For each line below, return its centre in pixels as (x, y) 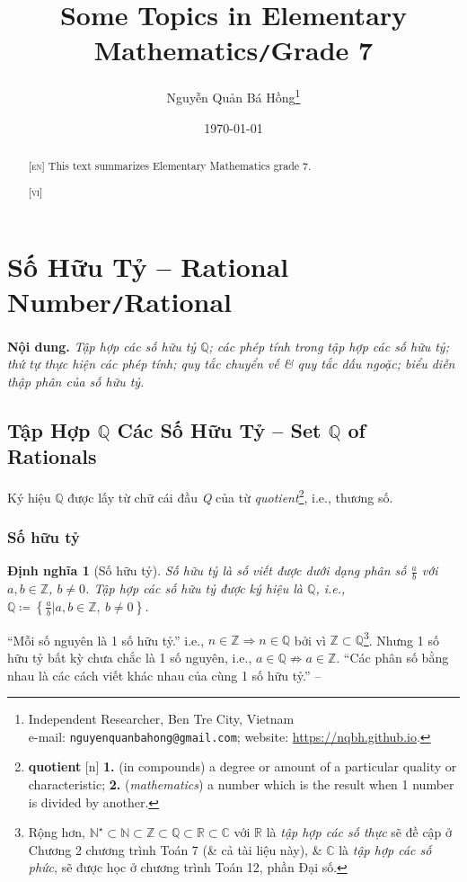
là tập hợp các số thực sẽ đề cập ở (359, 832)
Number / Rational (120, 302)
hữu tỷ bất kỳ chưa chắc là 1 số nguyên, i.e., (130, 658)
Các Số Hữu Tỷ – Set (219, 429)
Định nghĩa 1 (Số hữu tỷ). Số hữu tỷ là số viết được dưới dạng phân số (207, 570)
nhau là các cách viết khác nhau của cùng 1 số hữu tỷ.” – (164, 675)
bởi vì (310, 640)
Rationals (52, 456)
